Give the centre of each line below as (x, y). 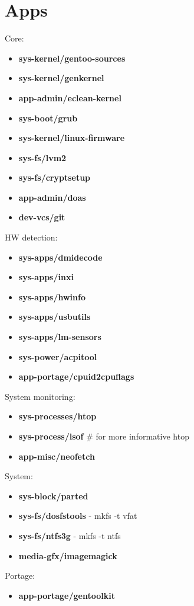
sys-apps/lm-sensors (60, 337)
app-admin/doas (52, 197)
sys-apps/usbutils (55, 317)
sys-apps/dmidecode (60, 257)
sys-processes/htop (57, 416)
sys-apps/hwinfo (52, 296)
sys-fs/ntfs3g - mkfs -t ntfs (70, 535)
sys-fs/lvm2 (42, 157)
